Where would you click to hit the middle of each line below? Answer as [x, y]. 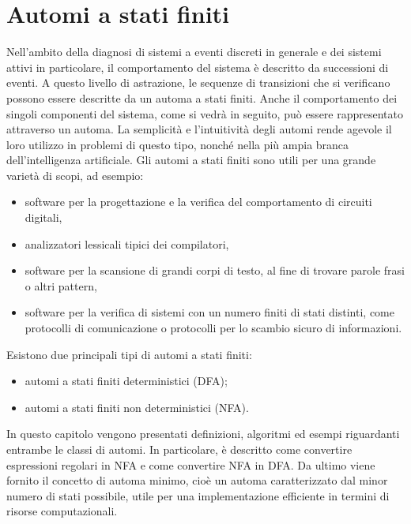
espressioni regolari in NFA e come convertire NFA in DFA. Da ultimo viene [191, 464]
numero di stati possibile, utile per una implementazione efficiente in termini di [198, 495]
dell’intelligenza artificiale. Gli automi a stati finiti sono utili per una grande [191, 160]
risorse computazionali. [62, 511]
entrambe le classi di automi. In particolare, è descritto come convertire [179, 449]
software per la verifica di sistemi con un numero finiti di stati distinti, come [209, 312]
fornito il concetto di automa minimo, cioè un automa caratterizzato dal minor [197, 480]
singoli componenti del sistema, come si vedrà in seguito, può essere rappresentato [205, 113]
